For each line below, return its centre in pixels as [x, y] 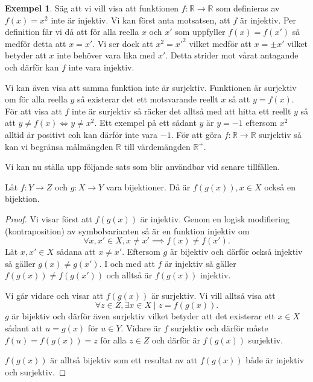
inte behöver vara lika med [106, 55]
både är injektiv [275, 360]
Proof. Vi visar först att [49, 218]
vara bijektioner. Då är [148, 186]
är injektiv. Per [268, 20]
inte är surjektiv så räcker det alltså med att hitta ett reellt [182, 111]
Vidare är [144, 328]
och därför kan [32, 67]
